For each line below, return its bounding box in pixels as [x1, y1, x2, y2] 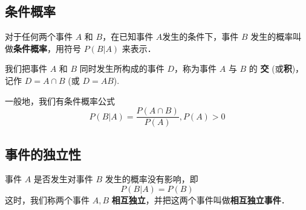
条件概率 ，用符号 [13, 42, 81, 54]
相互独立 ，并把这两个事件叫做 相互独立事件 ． [111, 194, 290, 206]
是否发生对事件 [33, 173, 93, 185]
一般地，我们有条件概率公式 [5, 94, 115, 107]
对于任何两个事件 [5, 30, 73, 43]
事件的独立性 [5, 144, 81, 163]
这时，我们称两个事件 [5, 194, 90, 206]
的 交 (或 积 [249, 62, 292, 75]
